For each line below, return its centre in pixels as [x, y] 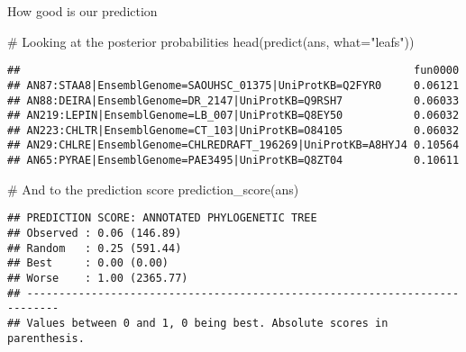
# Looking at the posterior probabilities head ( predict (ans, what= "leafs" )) [211, 41]
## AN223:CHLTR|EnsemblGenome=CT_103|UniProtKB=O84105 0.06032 [233, 130]
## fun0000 [233, 71]
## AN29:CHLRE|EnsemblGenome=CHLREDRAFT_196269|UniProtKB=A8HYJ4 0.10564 [233, 145]
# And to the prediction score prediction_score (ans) [153, 189]
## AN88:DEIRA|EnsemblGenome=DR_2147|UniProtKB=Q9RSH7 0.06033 [233, 100]
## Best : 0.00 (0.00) [88, 263]
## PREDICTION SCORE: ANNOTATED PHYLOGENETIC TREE [162, 218]
